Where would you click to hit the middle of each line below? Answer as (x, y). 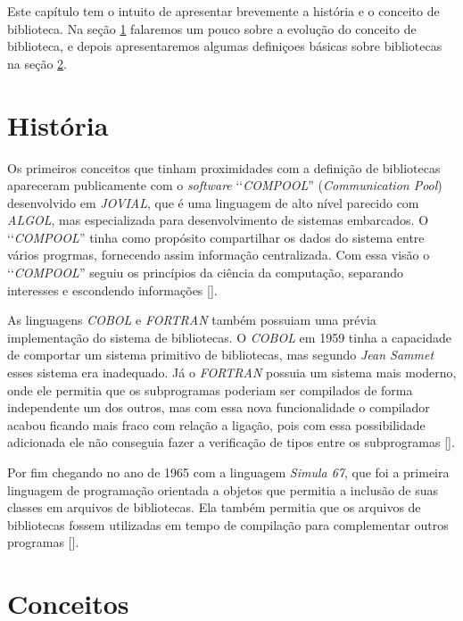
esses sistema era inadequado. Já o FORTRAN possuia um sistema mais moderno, (232, 373)
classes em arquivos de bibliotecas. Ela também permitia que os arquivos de (214, 507)
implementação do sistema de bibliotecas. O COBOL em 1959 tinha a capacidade (229, 337)
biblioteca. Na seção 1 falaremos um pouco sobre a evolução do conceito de (212, 28)
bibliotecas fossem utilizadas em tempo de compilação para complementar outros (228, 524)
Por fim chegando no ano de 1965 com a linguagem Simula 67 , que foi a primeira (228, 472)
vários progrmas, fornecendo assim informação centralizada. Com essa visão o (219, 255)
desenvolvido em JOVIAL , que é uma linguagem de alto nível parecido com (213, 202)
